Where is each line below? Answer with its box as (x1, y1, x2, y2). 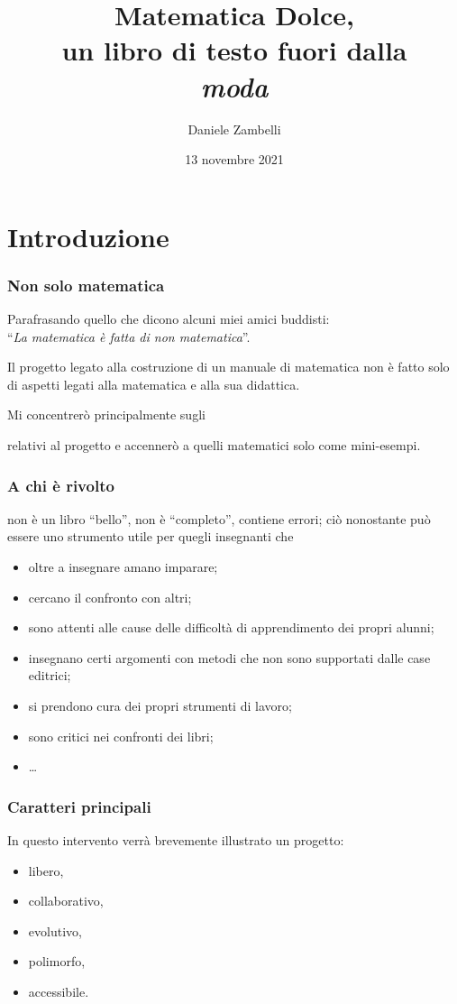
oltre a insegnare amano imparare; (28, 557, 218, 576)
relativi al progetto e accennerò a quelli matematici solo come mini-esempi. (7, 436, 421, 455)
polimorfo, (28, 952, 86, 971)
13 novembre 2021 (185, 150, 284, 169)
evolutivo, (28, 921, 82, 940)
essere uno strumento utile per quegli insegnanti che (7, 527, 294, 546)
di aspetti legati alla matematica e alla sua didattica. (7, 374, 300, 393)
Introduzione (7, 217, 169, 254)
